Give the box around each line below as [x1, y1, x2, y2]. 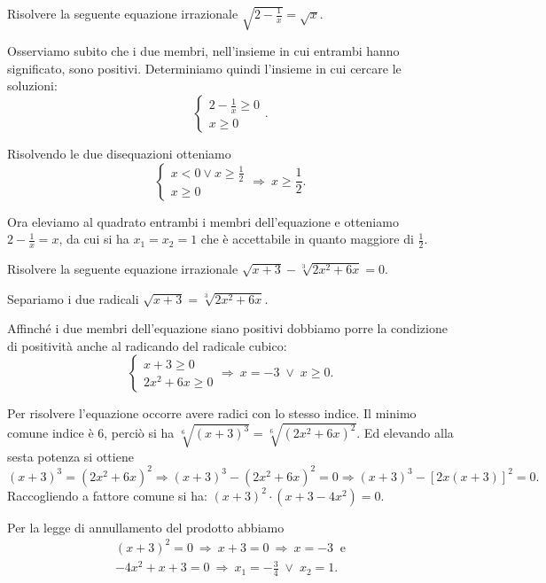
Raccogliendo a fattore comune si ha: [7, 486, 207, 504]
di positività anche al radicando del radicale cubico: [7, 336, 287, 354]
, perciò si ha [104, 424, 175, 442]
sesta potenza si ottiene [7, 447, 134, 465]
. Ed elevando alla [356, 424, 454, 442]
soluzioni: [7, 76, 58, 95]
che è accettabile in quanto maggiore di [200, 229, 414, 248]
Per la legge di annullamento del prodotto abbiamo [7, 517, 285, 536]
